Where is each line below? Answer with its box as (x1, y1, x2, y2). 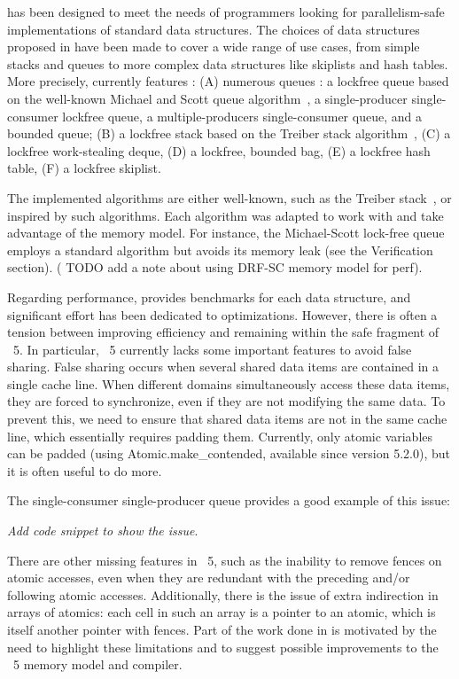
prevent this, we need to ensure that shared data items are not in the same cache (7, 410, 447, 428)
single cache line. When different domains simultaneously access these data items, (7, 374, 450, 393)
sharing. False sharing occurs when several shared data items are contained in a (7, 357, 440, 376)
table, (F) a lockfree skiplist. (7, 159, 161, 177)
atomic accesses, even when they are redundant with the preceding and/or (7, 568, 410, 587)
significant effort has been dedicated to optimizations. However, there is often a (7, 305, 438, 324)
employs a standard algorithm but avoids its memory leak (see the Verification (7, 240, 433, 259)
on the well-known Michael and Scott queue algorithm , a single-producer (7, 89, 408, 107)
